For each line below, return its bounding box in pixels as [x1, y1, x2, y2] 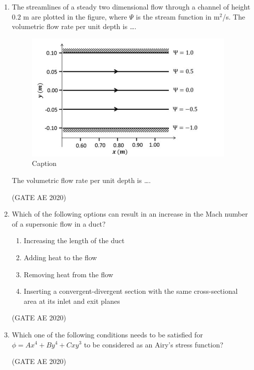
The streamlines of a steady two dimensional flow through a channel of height [12, 2, 250, 12]
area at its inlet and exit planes [24, 295, 120, 306]
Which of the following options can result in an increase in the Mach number [12, 209, 248, 219]
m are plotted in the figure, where [23, 11, 127, 22]
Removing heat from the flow [24, 269, 113, 279]
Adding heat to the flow [24, 252, 97, 262]
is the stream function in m [136, 11, 220, 22]
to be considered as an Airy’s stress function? [84, 339, 223, 349]
